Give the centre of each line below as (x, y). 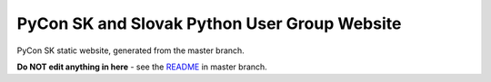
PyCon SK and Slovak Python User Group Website (209, 23)
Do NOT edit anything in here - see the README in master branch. (142, 67)
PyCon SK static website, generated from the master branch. (130, 50)
